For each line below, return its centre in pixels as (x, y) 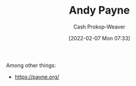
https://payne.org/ (37, 77)
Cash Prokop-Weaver (99, 27)
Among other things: (31, 65)
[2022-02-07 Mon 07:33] (99, 38)
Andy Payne (99, 10)
